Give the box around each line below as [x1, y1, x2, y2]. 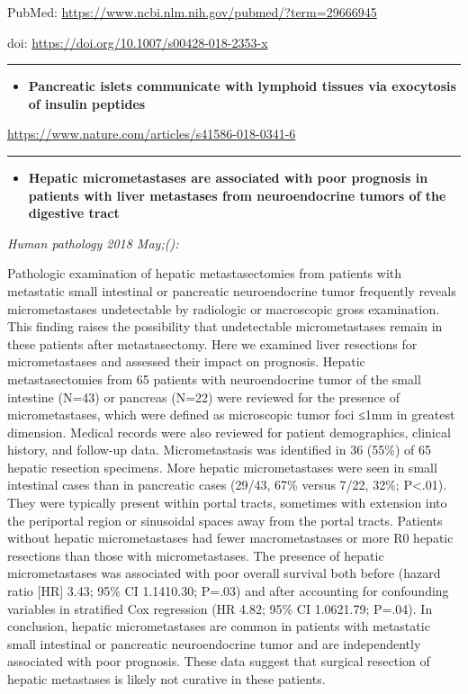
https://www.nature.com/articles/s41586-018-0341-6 [7, 124, 296, 143]
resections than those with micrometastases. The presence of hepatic [7, 545, 384, 564]
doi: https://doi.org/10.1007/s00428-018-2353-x [7, 32, 268, 51]
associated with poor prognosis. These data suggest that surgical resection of [7, 652, 430, 671]
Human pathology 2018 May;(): [7, 233, 179, 252]
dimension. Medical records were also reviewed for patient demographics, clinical [7, 422, 451, 441]
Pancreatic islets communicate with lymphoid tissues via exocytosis [28, 77, 456, 95]
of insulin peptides [28, 94, 146, 113]
